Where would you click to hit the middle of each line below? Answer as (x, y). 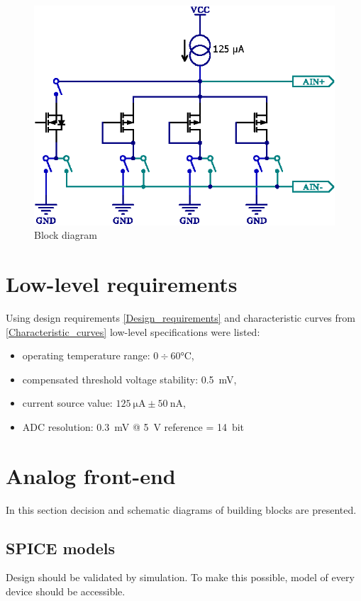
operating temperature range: (86, 355)
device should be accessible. (66, 591)
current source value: (67, 403)
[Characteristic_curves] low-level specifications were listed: (133, 331)
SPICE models (61, 547)
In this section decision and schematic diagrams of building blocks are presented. (181, 509)
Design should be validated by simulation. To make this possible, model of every (180, 577)
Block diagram (66, 235)
